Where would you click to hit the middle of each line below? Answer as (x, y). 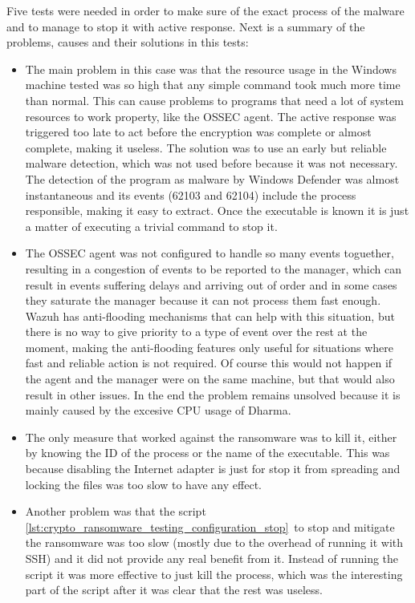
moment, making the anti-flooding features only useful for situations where (209, 347)
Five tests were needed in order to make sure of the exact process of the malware (205, 10)
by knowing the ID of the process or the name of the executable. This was (207, 453)
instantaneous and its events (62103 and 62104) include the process (191, 194)
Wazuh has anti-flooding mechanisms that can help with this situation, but (210, 316)
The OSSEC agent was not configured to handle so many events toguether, (210, 253)
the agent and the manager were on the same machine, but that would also (210, 379)
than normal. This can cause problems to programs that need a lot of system (214, 100)
